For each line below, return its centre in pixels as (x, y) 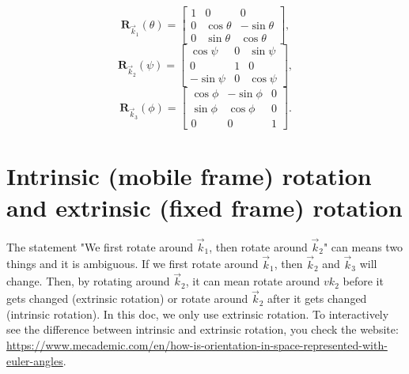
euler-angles (35, 360)
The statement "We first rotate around (100, 246)
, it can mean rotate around (253, 281)
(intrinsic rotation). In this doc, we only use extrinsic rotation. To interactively (198, 314)
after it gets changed (317, 298)
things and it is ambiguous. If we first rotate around (133, 264)
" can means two (363, 246)
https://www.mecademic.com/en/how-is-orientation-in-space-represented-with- (197, 345)
